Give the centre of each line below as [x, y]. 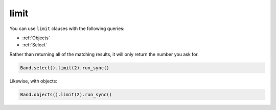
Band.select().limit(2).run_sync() [65, 68]
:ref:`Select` [34, 45]
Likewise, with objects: [33, 81]
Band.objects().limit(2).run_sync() [66, 94]
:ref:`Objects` [36, 38]
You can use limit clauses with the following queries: [67, 29]
